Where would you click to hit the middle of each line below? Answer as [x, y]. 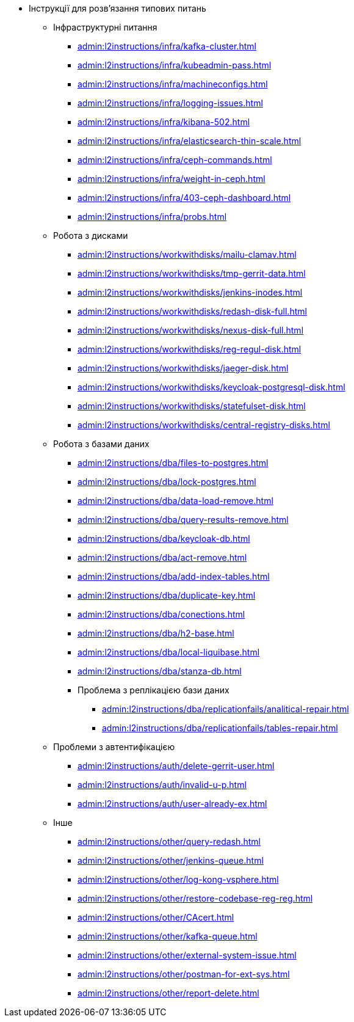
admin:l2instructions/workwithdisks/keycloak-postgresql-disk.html [211, 387]
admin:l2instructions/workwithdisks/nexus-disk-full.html [191, 330]
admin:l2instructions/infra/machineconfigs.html [173, 84]
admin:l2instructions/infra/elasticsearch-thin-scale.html [190, 141]
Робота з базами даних [101, 444]
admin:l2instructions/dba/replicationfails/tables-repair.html [220, 728]
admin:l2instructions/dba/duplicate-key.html [167, 595]
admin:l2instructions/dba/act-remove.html [162, 557]
